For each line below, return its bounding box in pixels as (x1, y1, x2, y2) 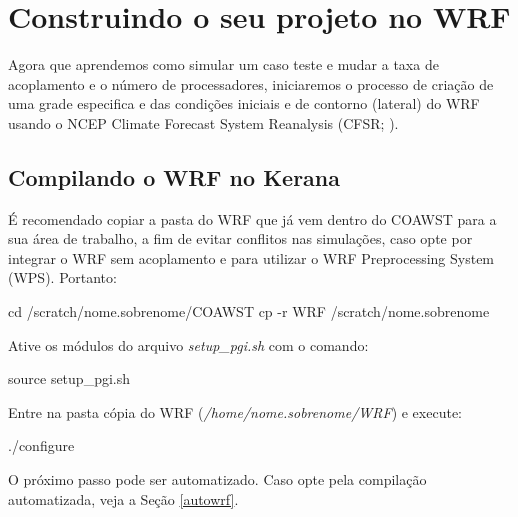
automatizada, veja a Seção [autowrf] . (8, 488, 239, 509)
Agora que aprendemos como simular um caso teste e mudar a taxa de (8, 54, 439, 75)
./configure (8, 435, 75, 456)
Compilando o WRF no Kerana (8, 161, 340, 192)
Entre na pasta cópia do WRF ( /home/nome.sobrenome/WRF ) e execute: (8, 401, 462, 422)
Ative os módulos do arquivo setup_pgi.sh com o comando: (8, 334, 369, 355)
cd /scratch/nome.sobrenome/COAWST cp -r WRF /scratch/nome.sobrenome (8, 301, 490, 322)
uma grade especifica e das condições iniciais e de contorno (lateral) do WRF (8, 93, 480, 114)
